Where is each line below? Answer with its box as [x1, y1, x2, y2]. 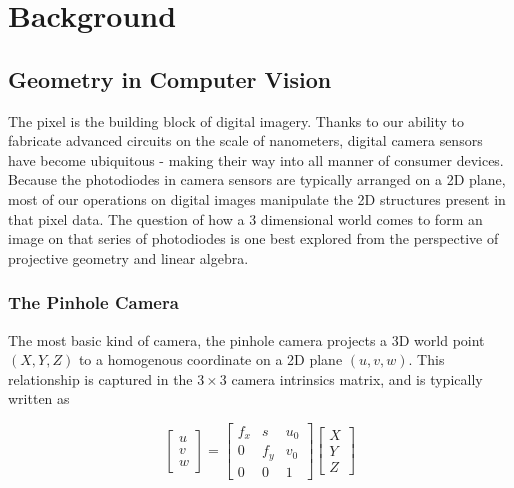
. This [408, 349, 445, 370]
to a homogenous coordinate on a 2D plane [78, 349, 343, 370]
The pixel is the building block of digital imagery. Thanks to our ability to [8, 110, 465, 131]
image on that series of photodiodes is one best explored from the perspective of [8, 228, 499, 249]
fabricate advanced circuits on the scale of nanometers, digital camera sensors [8, 130, 483, 151]
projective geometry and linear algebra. [8, 247, 249, 268]
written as [8, 388, 70, 409]
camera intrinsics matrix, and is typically [231, 368, 483, 389]
